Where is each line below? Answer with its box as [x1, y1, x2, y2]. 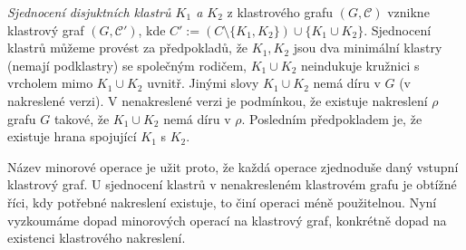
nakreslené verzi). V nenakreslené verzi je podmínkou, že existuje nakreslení [7, 91, 428, 110]
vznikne [387, 3, 430, 21]
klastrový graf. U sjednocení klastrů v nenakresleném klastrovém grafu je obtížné [7, 175, 457, 194]
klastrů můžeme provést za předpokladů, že [7, 38, 248, 57]
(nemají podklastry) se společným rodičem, [7, 55, 247, 74]
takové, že [53, 109, 110, 128]
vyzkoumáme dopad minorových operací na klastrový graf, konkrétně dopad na [7, 210, 447, 229]
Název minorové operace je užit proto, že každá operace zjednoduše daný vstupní [7, 157, 459, 176]
